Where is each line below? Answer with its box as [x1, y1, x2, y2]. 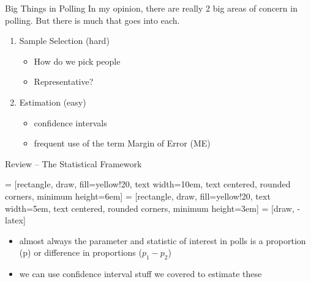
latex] [5, 214, 26, 226]
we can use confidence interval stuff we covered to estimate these [19, 267, 262, 280]
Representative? [34, 75, 94, 88]
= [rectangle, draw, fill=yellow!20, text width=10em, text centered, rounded [5, 178, 291, 190]
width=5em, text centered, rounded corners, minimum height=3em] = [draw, [5, 201, 294, 214]
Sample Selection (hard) [19, 34, 110, 47]
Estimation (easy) [19, 95, 86, 108]
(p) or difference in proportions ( [19, 246, 142, 259]
